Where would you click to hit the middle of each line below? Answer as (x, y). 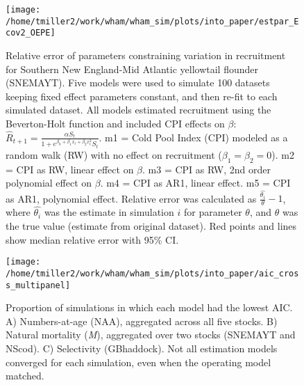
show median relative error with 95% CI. (92, 239)
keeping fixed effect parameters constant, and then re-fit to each (142, 96)
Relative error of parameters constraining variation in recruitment (146, 55)
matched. (25, 376)
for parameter (213, 212)
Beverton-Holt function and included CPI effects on (115, 123)
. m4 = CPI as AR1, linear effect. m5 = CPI (195, 183)
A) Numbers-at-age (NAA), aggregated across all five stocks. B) (142, 321)
